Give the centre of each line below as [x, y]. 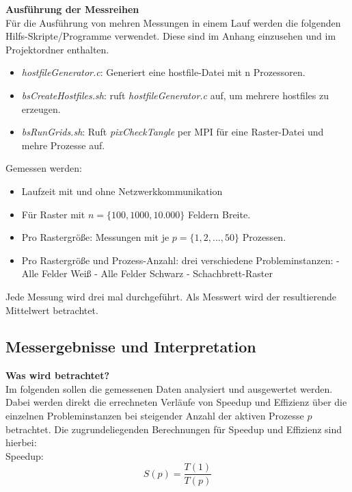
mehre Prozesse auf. [63, 145]
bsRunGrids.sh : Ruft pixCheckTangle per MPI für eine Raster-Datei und [173, 132]
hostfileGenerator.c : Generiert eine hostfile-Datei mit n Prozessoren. [163, 72]
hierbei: [21, 442]
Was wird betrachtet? [58, 375]
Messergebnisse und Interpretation [131, 347]
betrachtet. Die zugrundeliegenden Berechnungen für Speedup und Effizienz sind [174, 429]
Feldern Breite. [219, 214]
